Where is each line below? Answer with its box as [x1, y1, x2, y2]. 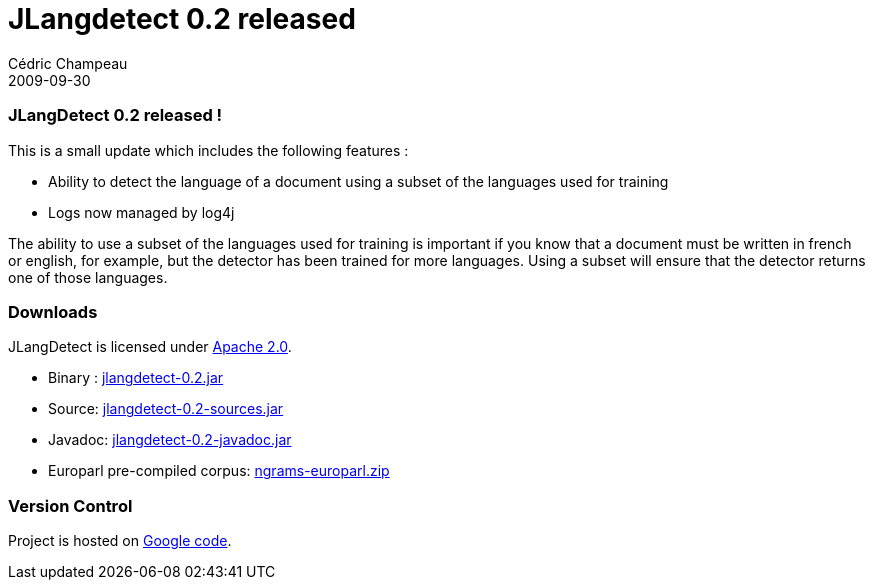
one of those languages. [8, 268, 168, 286]
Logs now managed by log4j [48, 203, 235, 221]
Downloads [8, 301, 98, 322]
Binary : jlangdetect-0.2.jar [48, 369, 224, 387]
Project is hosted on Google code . [8, 532, 232, 549]
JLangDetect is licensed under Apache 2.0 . [8, 338, 292, 356]
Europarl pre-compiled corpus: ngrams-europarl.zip [48, 462, 390, 480]
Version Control [8, 495, 133, 516]
